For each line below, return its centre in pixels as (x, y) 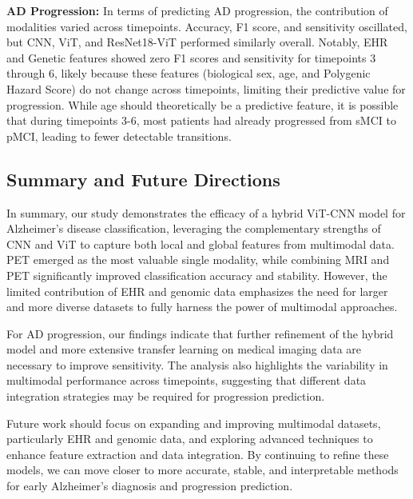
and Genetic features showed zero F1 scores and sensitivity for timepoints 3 (191, 57)
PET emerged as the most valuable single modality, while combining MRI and (198, 259)
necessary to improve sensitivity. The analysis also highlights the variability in (197, 364)
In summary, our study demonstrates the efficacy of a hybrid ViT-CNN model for (206, 212)
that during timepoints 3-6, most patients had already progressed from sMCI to (201, 120)
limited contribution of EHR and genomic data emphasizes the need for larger (197, 291)
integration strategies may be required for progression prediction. (166, 396)
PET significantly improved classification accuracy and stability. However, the (197, 275)
